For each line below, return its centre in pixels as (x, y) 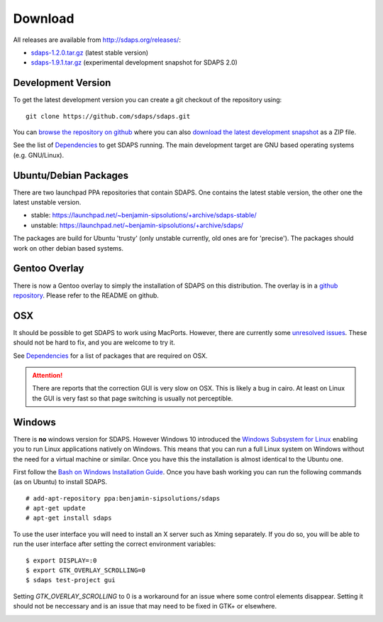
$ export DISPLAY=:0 (61, 560)
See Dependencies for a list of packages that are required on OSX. (111, 356)
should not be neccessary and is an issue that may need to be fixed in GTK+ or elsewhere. (145, 606)
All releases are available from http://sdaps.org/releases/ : (97, 40)
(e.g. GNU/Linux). (39, 155)
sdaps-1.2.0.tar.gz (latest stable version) (90, 53)
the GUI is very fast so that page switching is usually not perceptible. (133, 398)
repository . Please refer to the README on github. (86, 295)
